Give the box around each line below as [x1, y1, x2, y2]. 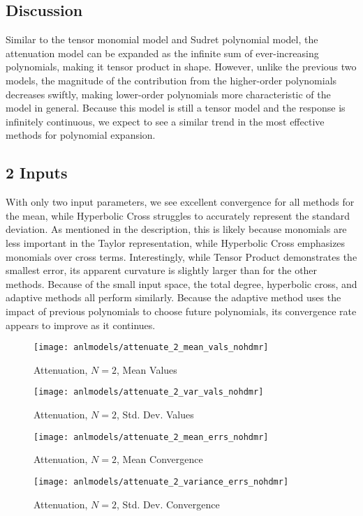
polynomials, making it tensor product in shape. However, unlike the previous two [6, 59, 357, 74]
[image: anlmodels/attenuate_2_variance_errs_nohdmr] [34, 476, 289, 487]
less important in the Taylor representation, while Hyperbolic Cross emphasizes [6, 235, 346, 250]
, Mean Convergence [116, 452, 203, 466]
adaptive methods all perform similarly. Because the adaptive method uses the [6, 290, 341, 305]
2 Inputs [6, 162, 68, 183]
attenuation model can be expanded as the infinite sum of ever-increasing [6, 45, 319, 60]
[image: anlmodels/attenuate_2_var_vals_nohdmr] [34, 387, 264, 397]
